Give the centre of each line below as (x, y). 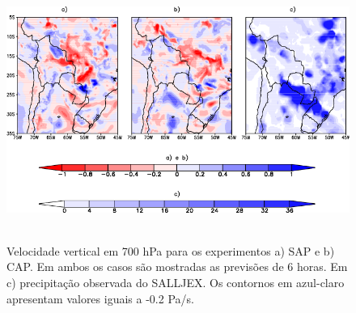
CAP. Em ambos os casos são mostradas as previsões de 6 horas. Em (177, 266)
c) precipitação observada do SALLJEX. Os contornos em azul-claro (176, 283)
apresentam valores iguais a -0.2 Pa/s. (100, 298)
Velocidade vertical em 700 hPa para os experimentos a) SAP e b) (171, 250)
